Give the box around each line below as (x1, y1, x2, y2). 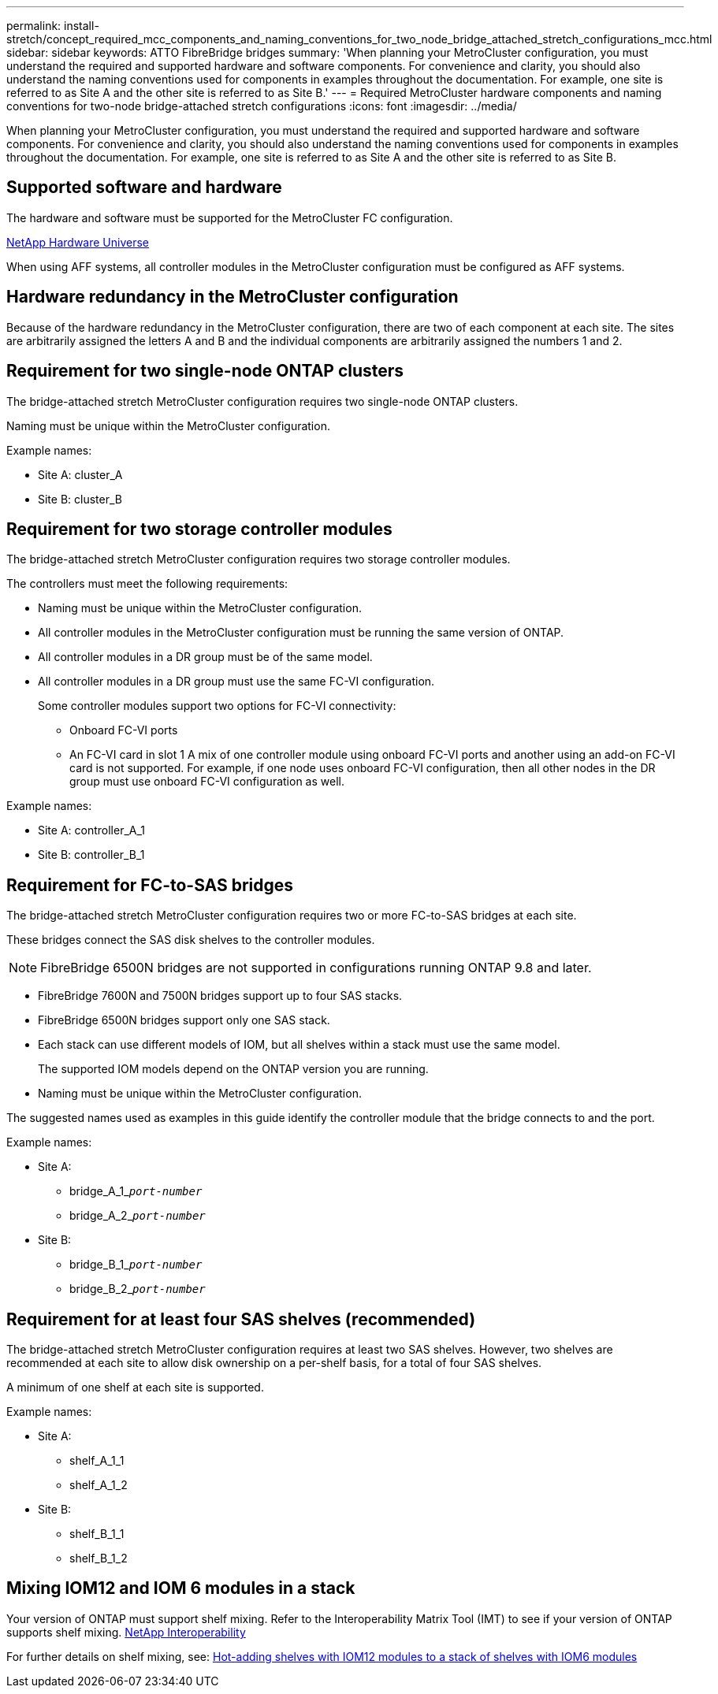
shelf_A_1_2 (69, 1478, 128, 1492)
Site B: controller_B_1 (38, 848, 145, 862)
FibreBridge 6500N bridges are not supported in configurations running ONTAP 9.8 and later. (40, 960, 592, 976)
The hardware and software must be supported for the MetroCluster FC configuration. (6, 210, 453, 225)
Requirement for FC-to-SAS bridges (6, 875, 294, 895)
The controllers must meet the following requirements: (6, 577, 288, 591)
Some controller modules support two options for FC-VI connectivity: (38, 699, 396, 713)
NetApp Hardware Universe (6, 235, 150, 249)
